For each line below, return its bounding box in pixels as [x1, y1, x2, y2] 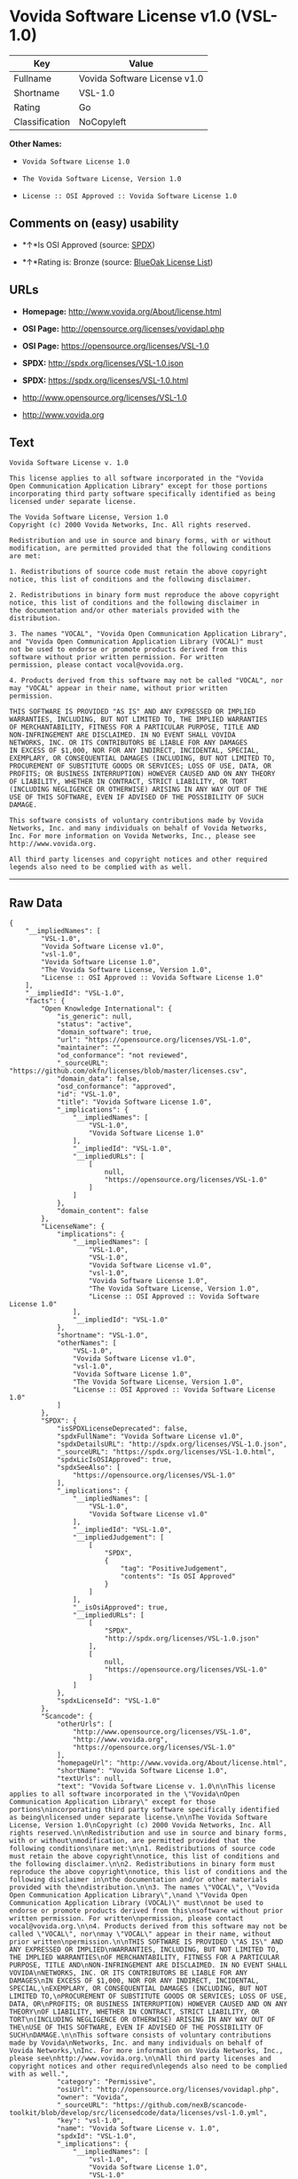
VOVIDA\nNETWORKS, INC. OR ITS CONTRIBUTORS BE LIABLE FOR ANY [9, 1968, 248, 1978]
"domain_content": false [56, 1207, 149, 1216]
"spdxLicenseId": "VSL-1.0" [56, 1696, 161, 1705]
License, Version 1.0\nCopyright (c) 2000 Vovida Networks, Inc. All [9, 1821, 272, 1830]
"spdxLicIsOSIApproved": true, [56, 1456, 173, 1465]
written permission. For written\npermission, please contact [9, 1914, 244, 1923]
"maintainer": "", [56, 1043, 125, 1052]
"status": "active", [56, 1020, 133, 1029]
